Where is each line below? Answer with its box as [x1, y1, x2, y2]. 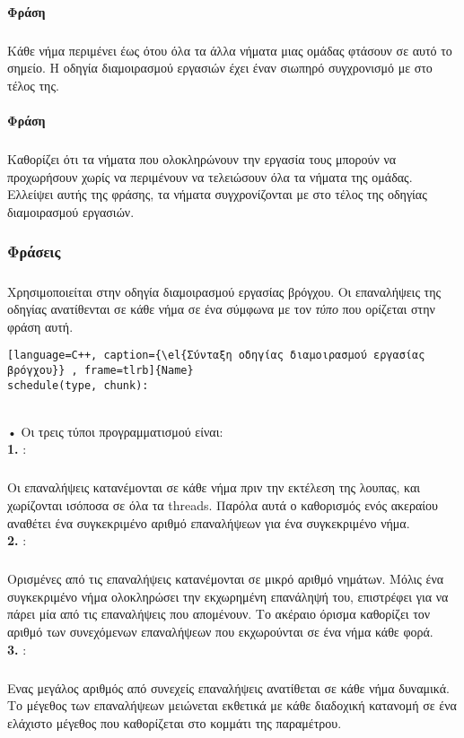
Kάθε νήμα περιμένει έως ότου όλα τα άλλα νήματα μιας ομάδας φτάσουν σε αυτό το [7, 40, 452, 59]
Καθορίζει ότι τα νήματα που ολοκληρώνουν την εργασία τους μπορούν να [7, 149, 397, 168]
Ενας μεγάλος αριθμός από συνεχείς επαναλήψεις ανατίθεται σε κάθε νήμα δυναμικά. [7, 678, 450, 697]
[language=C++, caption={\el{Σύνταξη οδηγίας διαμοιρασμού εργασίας [7, 349, 425, 362]
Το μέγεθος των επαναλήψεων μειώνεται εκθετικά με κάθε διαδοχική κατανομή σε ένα [7, 696, 457, 715]
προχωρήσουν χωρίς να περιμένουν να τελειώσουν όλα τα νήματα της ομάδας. [7, 167, 413, 186]
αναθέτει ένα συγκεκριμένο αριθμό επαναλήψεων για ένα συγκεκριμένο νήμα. [7, 513, 410, 532]
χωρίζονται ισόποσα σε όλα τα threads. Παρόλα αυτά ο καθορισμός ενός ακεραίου [7, 496, 438, 514]
